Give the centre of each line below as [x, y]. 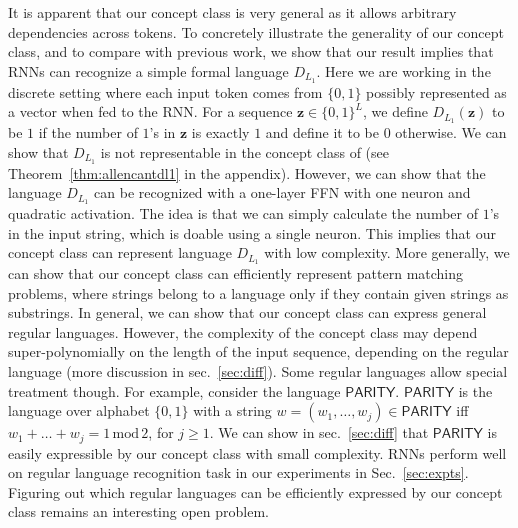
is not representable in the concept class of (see [244, 151]
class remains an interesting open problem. [138, 511]
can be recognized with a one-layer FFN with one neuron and [282, 192]
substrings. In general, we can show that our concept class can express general [247, 312]
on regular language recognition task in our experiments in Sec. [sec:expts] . [238, 472]
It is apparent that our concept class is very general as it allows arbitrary [232, 12]
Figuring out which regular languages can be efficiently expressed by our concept [255, 491]
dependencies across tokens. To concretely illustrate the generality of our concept [256, 31]
